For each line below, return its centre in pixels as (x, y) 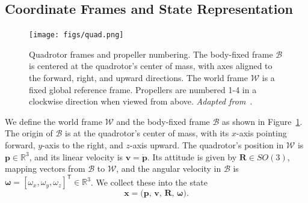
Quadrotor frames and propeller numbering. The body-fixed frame (151, 54)
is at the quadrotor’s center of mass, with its (147, 133)
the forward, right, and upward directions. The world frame (138, 78)
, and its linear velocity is (76, 156)
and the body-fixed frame (163, 121)
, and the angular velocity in (169, 168)
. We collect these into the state (149, 182)
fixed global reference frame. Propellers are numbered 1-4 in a (143, 89)
